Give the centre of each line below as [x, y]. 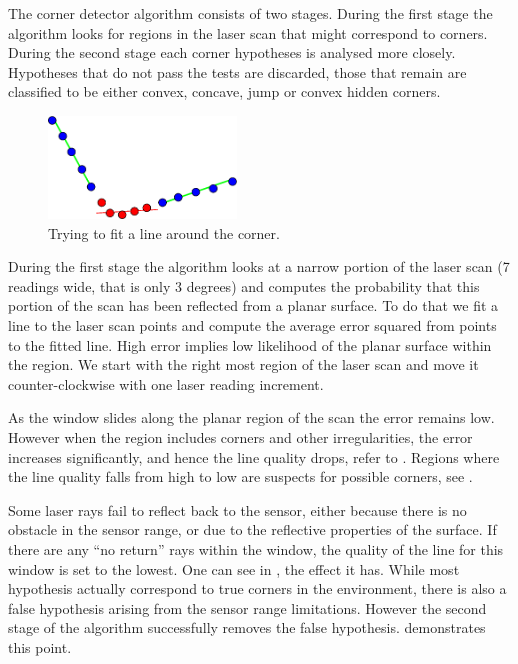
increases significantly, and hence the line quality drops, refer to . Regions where [254, 456]
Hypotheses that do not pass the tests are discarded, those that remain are [237, 71]
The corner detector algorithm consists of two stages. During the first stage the [250, 13]
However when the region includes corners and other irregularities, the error [240, 437]
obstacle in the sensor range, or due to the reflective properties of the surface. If [252, 529]
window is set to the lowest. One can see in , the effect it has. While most [234, 568]
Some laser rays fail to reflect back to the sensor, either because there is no [237, 509]
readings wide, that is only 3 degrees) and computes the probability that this [244, 285]
